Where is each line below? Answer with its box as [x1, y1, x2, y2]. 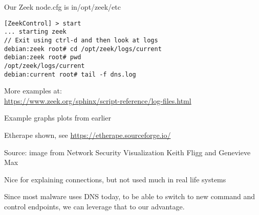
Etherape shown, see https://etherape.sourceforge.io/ [4, 129, 171, 140]
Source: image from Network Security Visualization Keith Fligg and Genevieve [4, 147, 251, 157]
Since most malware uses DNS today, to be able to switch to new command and [4, 191, 255, 202]
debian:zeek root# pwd [4, 54, 81, 61]
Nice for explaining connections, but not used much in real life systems [4, 174, 226, 184]
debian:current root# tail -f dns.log [4, 70, 136, 78]
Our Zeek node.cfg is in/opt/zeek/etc [4, 2, 121, 12]
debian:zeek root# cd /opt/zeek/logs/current [4, 45, 162, 53]
